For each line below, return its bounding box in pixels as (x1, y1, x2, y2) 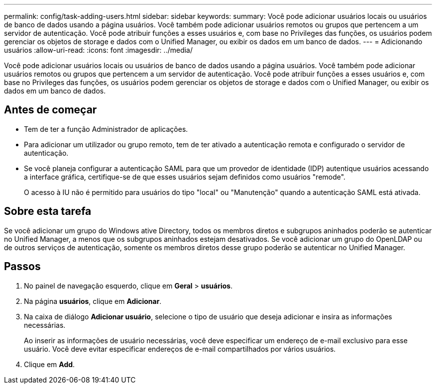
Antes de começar (4, 103, 97, 116)
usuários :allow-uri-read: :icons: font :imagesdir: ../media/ (4, 46, 193, 54)
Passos (4, 260, 41, 273)
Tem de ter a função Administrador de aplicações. (24, 124, 188, 133)
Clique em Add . (24, 360, 75, 369)
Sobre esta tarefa (4, 205, 92, 218)
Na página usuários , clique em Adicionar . (24, 296, 162, 305)
